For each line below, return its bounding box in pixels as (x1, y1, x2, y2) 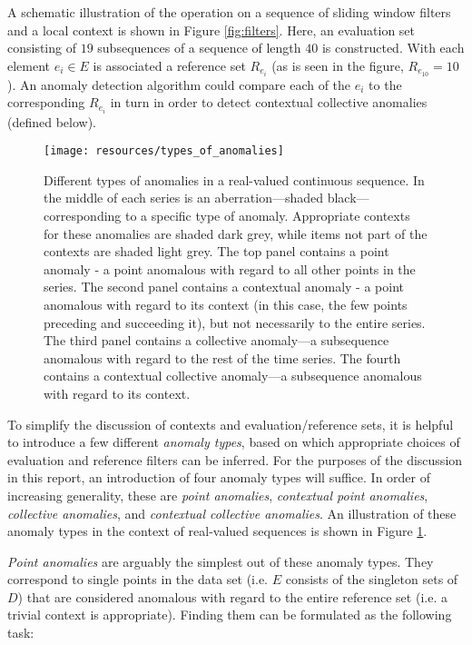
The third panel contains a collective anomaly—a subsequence (44, 331, 389, 350)
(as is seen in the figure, (271, 55, 404, 74)
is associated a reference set (93, 55, 246, 74)
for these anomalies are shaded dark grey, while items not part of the (44, 223, 428, 243)
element (7, 55, 51, 74)
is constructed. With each (321, 38, 465, 57)
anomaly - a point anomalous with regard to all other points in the (44, 259, 416, 278)
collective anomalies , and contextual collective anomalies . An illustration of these (7, 503, 457, 522)
